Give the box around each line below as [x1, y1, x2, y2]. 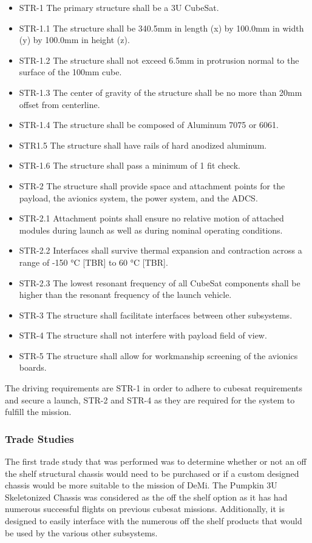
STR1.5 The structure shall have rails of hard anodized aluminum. [19, 138, 267, 151]
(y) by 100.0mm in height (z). [19, 33, 130, 46]
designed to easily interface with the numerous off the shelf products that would [5, 514, 302, 527]
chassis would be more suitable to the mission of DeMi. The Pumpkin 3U [5, 479, 277, 491]
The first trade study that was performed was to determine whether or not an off [5, 455, 307, 468]
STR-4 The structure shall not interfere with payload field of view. [19, 329, 267, 342]
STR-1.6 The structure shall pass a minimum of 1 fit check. [19, 159, 240, 172]
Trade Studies [5, 431, 74, 446]
